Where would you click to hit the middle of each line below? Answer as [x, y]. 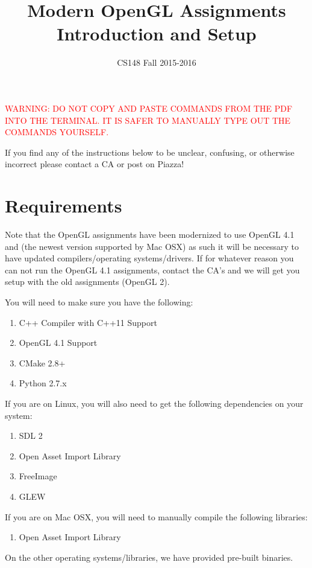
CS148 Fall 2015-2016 [157, 62]
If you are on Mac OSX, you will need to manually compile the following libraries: [156, 516]
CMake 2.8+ [42, 362]
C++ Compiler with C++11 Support [88, 322]
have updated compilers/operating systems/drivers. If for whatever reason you [149, 258]
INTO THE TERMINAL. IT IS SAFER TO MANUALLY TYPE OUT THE [148, 120]
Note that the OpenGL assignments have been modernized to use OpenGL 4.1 [150, 234]
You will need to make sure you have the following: [99, 302]
